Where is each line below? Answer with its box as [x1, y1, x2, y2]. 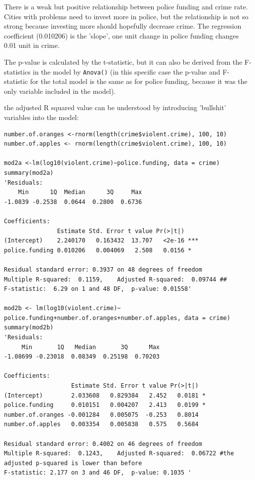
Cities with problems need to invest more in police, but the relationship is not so [4, 11, 249, 21]
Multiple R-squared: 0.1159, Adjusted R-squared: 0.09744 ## [4, 276, 227, 283]
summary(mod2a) [4, 169, 54, 176]
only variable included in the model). [4, 85, 116, 96]
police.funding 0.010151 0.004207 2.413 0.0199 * [4, 401, 206, 409]
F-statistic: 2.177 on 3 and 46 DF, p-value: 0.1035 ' [4, 469, 192, 477]
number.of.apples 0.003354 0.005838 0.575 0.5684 [4, 421, 199, 428]
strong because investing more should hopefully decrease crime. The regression [4, 21, 242, 31]
